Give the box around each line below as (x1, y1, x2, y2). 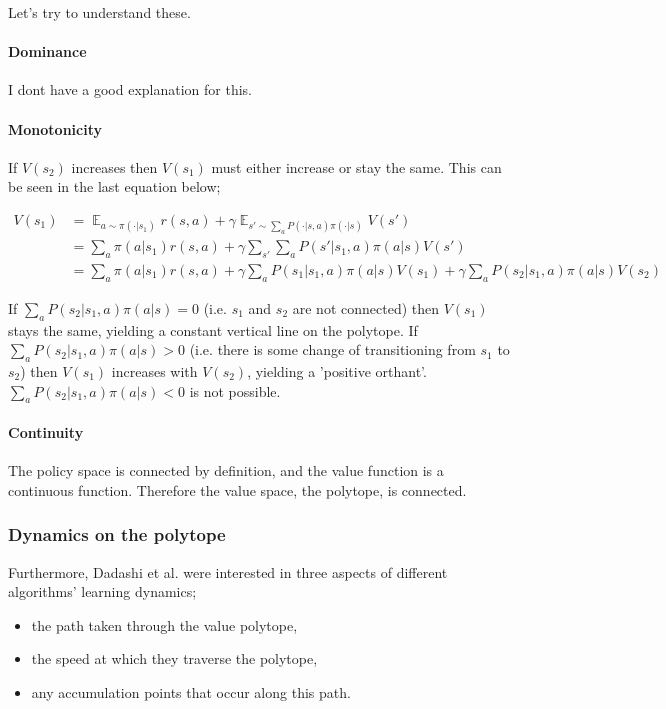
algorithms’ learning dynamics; (8, 581, 197, 602)
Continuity (8, 421, 84, 442)
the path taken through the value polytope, (31, 614, 298, 635)
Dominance (8, 41, 87, 62)
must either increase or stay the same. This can (211, 156, 502, 177)
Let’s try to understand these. (8, 2, 191, 22)
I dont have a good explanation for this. (8, 79, 252, 100)
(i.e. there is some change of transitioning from (189, 339, 476, 360)
